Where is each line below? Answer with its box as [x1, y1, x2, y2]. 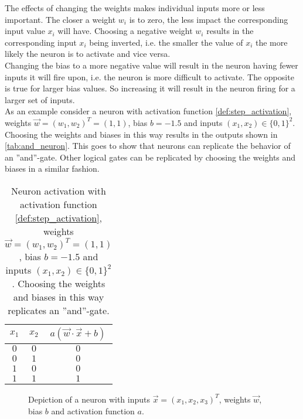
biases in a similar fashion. [5, 162, 100, 175]
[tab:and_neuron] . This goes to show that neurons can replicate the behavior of [5, 139, 291, 152]
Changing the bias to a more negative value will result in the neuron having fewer [5, 59, 298, 71]
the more [255, 36, 288, 48]
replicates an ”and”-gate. [8, 303, 110, 317]
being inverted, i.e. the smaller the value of [89, 36, 243, 48]
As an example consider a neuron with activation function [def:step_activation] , [5, 105, 292, 117]
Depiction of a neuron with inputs [28, 393, 151, 405]
